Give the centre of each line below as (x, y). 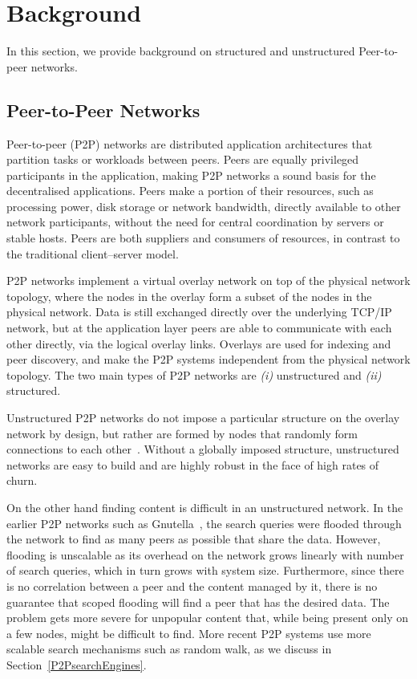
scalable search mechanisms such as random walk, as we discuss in (169, 649)
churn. (22, 480)
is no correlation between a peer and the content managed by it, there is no (192, 585)
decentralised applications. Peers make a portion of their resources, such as (190, 191)
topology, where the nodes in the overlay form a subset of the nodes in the (189, 296)
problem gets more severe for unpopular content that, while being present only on (207, 618)
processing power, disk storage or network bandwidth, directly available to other (204, 206)
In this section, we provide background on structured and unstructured (181, 51)
